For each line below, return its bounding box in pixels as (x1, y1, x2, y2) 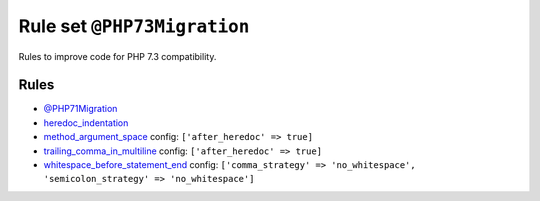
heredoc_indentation (43, 116, 129, 129)
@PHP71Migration (43, 103, 118, 115)
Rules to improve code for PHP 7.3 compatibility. (18, 50, 217, 62)
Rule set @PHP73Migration (18, 15, 250, 37)
